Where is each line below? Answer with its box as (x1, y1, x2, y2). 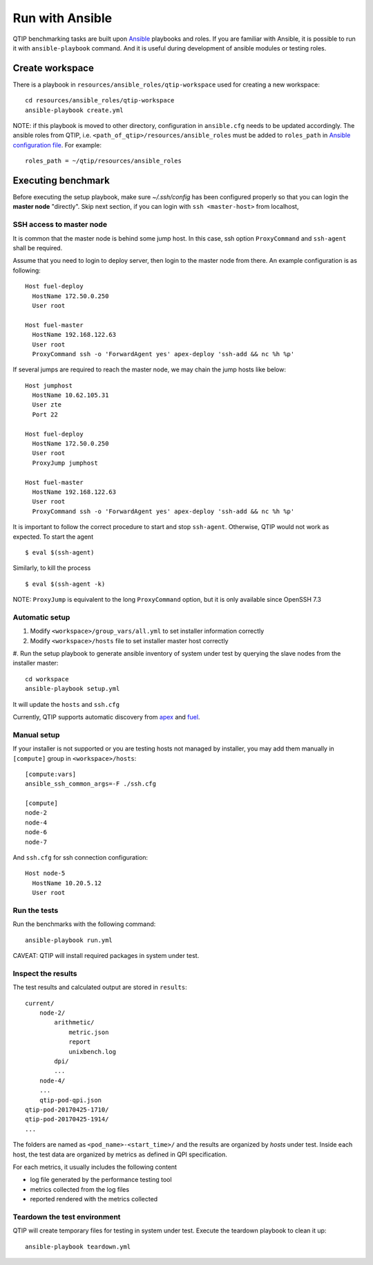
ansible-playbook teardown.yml (25, 1242, 131, 1250)
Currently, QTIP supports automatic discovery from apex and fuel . (12, 713, 200, 721)
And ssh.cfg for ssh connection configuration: (12, 853, 149, 862)
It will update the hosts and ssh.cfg (12, 700, 120, 708)
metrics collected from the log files (30, 1185, 130, 1193)
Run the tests (12, 905, 59, 915)
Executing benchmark (12, 175, 110, 186)
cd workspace (25, 675, 69, 683)
